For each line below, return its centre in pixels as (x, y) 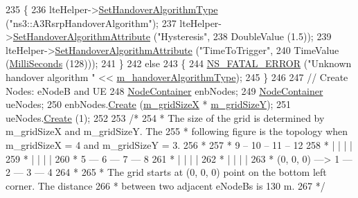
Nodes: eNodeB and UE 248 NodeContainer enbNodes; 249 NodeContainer (164, 90)
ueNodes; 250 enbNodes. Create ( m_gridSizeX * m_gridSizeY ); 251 (149, 104)
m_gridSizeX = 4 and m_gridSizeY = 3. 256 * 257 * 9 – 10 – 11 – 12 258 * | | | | (179, 144)
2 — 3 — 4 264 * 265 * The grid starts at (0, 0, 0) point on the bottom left (166, 172)
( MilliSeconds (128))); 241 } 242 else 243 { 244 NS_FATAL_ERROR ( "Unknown (179, 63)
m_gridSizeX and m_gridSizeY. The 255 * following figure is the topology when (177, 131)
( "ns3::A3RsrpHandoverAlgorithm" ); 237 (91, 22)
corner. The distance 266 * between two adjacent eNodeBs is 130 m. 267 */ (165, 185)
